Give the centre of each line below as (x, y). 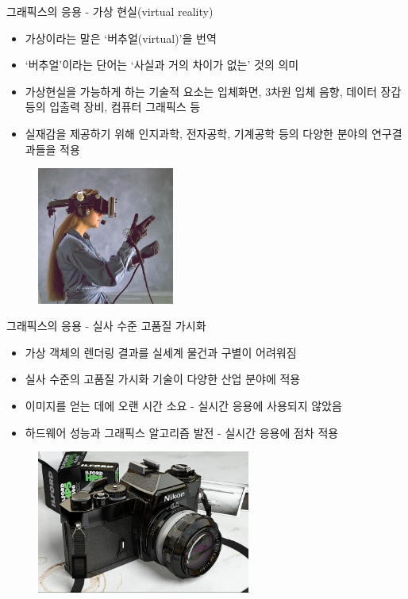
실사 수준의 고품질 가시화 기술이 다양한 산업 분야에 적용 (163, 379)
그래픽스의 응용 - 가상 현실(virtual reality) (110, 11)
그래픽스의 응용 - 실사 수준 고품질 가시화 (106, 326)
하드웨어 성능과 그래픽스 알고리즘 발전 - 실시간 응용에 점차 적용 (182, 432)
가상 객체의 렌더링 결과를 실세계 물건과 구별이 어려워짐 (161, 352)
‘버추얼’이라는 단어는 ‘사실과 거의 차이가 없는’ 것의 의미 (162, 65)
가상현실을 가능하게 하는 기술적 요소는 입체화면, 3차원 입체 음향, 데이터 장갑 (213, 91)
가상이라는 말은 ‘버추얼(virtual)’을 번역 (121, 38)
